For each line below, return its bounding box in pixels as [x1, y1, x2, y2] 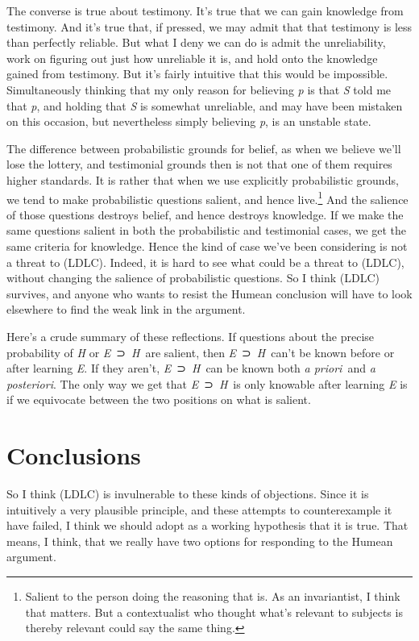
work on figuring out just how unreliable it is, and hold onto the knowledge [6, 49, 378, 66]
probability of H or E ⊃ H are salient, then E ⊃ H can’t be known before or [6, 343, 395, 360]
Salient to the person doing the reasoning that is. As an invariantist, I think [25, 588, 400, 604]
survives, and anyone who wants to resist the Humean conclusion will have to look [6, 285, 413, 302]
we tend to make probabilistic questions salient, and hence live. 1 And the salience [6, 188, 409, 207]
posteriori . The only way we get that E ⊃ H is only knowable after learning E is [6, 375, 408, 392]
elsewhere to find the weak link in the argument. [6, 301, 246, 318]
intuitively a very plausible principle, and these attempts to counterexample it [6, 501, 392, 518]
